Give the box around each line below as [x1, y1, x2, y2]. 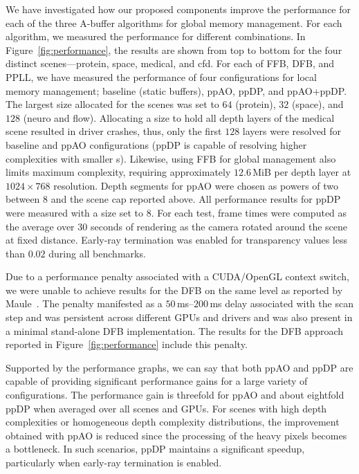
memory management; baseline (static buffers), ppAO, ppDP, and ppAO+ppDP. [6, 83, 347, 98]
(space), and [291, 97, 344, 111]
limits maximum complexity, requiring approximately [6, 165, 231, 179]
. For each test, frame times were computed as [151, 205, 347, 219]
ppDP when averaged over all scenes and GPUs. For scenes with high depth [6, 401, 327, 415]
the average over [6, 219, 75, 233]
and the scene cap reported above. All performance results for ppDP [50, 192, 341, 206]
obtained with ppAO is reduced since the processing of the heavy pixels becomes [6, 428, 347, 442]
